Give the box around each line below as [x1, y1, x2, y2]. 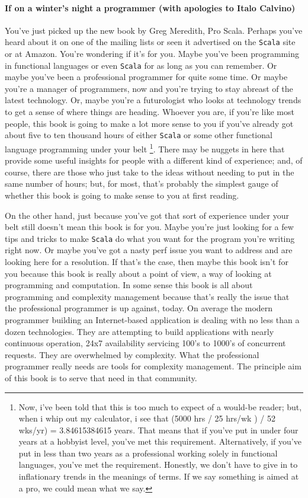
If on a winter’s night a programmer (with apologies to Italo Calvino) [5, 1, 296, 14]
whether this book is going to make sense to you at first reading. [5, 189, 239, 201]
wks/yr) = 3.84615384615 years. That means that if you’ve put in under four [18, 423, 299, 436]
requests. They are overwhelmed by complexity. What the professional [5, 348, 259, 360]
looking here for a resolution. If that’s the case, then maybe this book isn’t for [5, 255, 288, 267]
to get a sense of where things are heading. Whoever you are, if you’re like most [5, 106, 294, 118]
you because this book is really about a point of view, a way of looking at [5, 267, 272, 279]
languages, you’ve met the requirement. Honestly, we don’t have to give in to [18, 458, 298, 471]
